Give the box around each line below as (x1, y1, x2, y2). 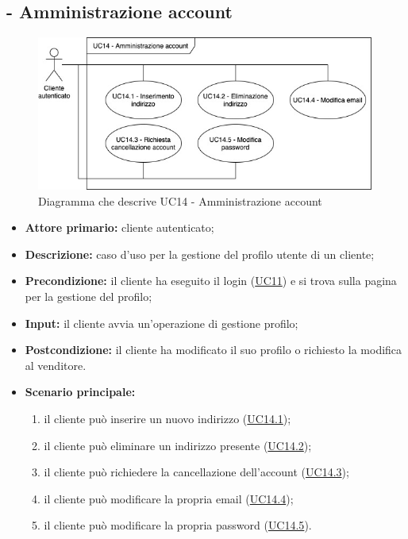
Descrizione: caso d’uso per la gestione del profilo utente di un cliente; (25, 245, 375, 262)
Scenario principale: (25, 383, 136, 400)
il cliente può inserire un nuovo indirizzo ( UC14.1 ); (44, 410, 291, 427)
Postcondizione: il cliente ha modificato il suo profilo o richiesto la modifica (25, 341, 402, 358)
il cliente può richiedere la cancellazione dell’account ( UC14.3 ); (44, 464, 349, 480)
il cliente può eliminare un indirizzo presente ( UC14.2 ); (44, 437, 312, 453)
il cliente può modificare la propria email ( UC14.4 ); (44, 490, 294, 506)
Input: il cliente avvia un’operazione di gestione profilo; (25, 314, 298, 331)
